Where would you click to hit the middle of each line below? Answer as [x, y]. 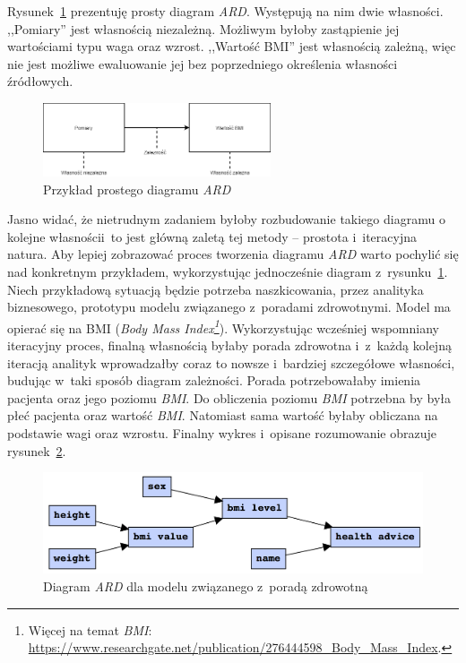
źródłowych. [40, 81]
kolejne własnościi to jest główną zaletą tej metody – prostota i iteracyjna [212, 236]
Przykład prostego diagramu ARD [137, 189]
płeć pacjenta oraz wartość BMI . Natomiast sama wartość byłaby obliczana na [223, 415]
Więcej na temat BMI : [90, 629]
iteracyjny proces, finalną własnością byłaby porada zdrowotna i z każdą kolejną [229, 345]
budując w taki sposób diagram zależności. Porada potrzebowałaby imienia [214, 380]
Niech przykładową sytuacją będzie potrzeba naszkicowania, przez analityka [216, 289]
